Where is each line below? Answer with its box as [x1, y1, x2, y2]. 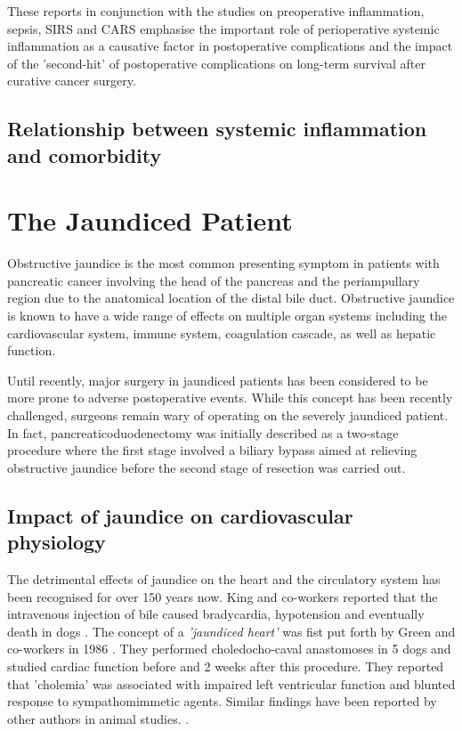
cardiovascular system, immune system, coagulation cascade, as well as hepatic [7, 323, 436, 342]
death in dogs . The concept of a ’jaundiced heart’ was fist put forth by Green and [7, 621, 456, 640]
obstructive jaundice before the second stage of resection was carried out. [7, 458, 406, 476]
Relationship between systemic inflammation [7, 115, 427, 142]
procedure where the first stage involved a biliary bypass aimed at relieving [7, 441, 417, 459]
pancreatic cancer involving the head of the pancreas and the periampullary [7, 271, 420, 289]
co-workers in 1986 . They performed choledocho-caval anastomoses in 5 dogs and [7, 639, 451, 658]
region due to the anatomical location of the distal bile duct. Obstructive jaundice [7, 288, 455, 307]
